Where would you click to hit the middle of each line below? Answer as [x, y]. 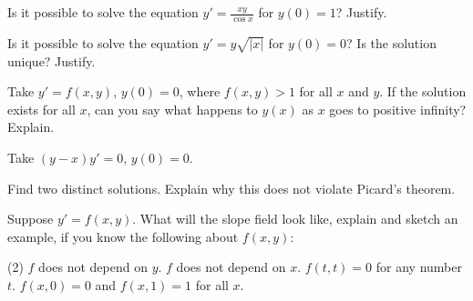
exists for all [41, 109]
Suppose [31, 219]
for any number [419, 267]
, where [200, 91]
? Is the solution [391, 42]
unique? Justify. [51, 60]
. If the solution [423, 91]
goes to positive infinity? [398, 109]
